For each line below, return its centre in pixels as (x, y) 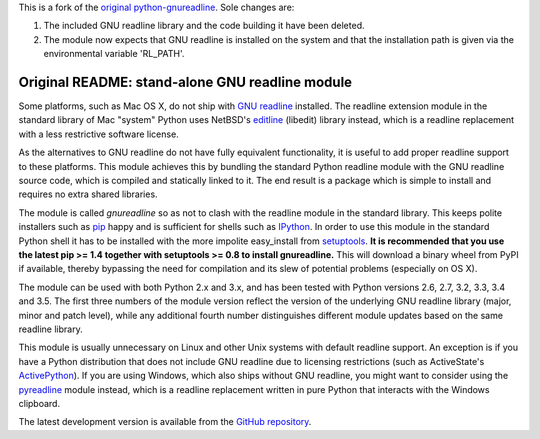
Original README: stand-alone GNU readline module (185, 81)
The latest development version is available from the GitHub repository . (165, 422)
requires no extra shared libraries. (88, 194)
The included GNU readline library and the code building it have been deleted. (204, 26)
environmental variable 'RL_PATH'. (114, 54)
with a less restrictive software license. (98, 134)
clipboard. (39, 403)
